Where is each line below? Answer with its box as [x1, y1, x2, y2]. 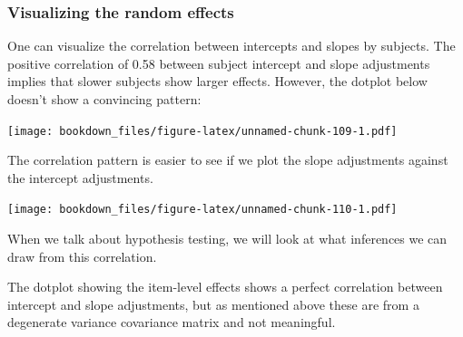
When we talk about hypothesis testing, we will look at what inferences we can [7, 229, 448, 248]
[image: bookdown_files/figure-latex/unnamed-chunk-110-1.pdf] [7, 203, 398, 217]
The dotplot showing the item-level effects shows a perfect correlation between [7, 277, 443, 296]
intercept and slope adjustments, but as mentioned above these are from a [7, 294, 419, 313]
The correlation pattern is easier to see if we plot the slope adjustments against [7, 150, 448, 169]
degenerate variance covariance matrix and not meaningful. [7, 313, 336, 332]
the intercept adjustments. [7, 168, 153, 187]
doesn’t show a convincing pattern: [7, 90, 202, 108]
